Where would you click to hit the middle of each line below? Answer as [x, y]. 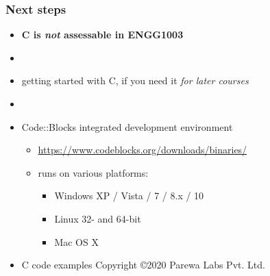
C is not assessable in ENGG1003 [102, 35]
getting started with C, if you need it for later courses [135, 80]
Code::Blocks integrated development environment [127, 126]
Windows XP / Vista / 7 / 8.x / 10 [129, 196]
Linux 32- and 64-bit [98, 218]
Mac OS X [76, 241]
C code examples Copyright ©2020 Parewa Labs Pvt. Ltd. [143, 265]
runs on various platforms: [93, 172]
